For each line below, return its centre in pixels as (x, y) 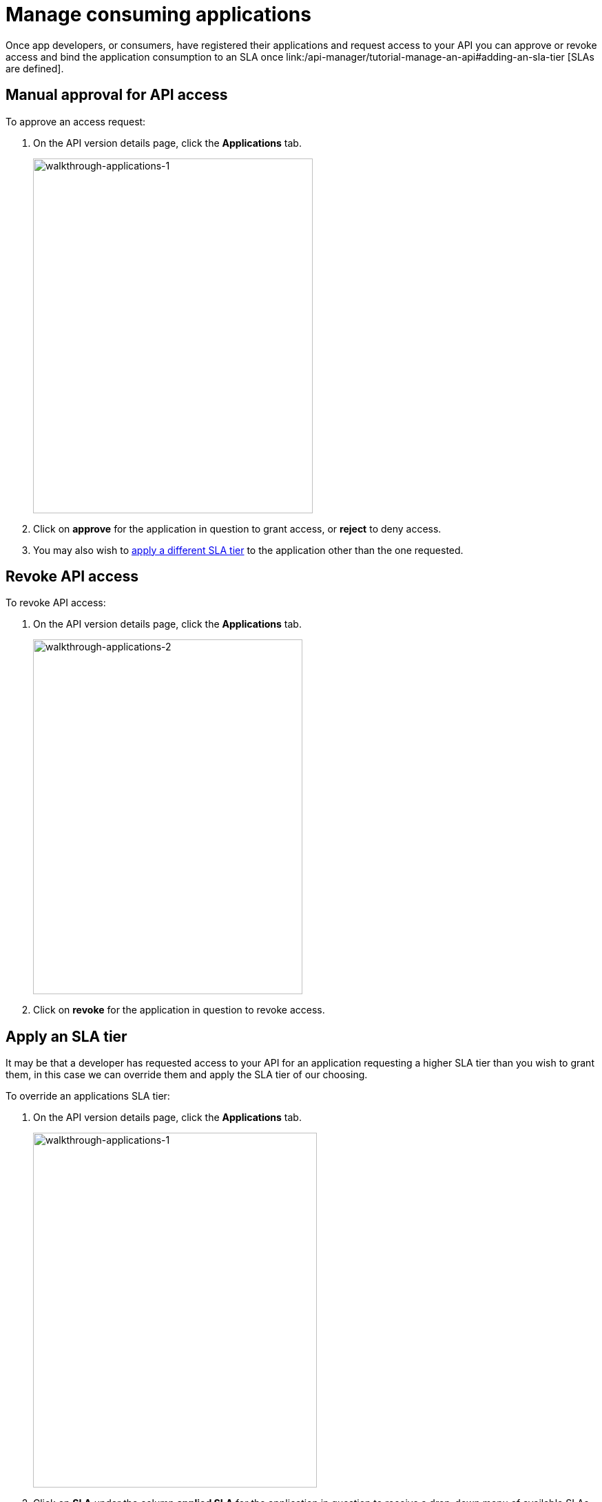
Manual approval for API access (117, 95)
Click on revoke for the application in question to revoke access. (179, 1010)
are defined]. (35, 68)
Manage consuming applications (158, 14)
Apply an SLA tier (66, 1036)
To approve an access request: (76, 121)
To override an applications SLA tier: (88, 1096)
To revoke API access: (56, 603)
